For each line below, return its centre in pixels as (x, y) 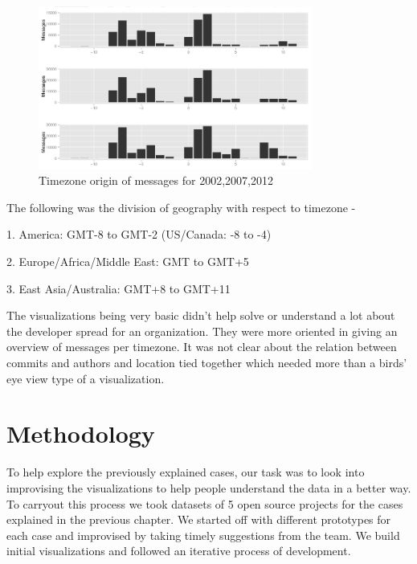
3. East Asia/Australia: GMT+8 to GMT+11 (119, 288)
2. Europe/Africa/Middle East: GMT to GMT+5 (128, 262)
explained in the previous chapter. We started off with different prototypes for (199, 519)
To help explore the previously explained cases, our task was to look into (186, 472)
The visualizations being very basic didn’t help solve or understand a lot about (201, 315)
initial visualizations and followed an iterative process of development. (179, 551)
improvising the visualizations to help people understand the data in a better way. (209, 487)
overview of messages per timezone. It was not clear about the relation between (202, 347)
